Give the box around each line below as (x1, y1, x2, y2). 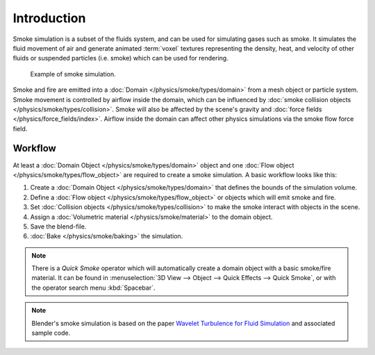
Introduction (12, 10, 86, 26)
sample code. (31, 329, 71, 337)
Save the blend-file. (30, 222, 87, 231)
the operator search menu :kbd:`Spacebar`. (31, 283, 156, 292)
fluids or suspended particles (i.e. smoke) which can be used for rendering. (12, 54, 228, 63)
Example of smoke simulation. (30, 69, 116, 78)
